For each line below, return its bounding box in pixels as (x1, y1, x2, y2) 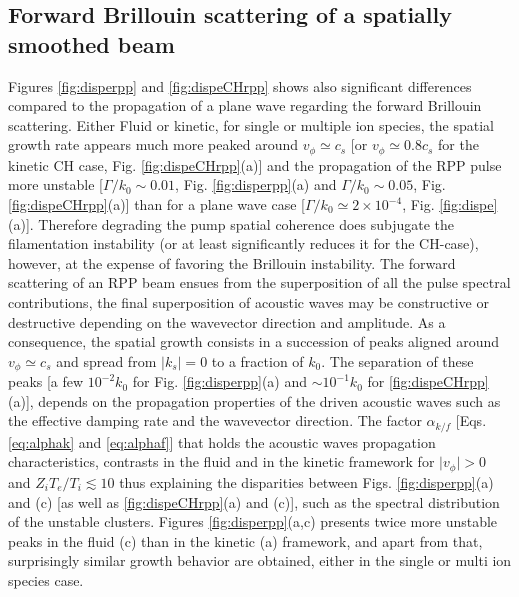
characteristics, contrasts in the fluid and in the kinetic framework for (8, 451, 435, 472)
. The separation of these (321, 350, 474, 371)
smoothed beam (8, 28, 175, 59)
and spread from (56, 350, 157, 371)
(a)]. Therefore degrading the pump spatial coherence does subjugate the (8, 213, 455, 234)
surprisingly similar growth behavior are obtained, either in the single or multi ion (8, 550, 512, 571)
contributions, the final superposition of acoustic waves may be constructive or (8, 291, 489, 312)
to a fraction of (211, 350, 304, 371)
